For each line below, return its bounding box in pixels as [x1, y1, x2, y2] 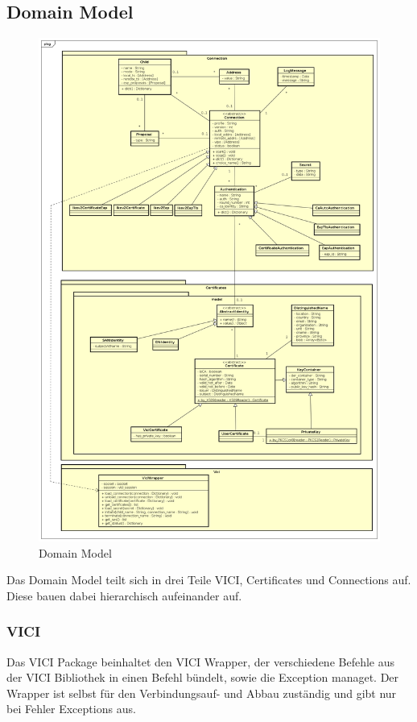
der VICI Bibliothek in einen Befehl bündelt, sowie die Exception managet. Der [6, 669, 399, 686]
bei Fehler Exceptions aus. [6, 700, 136, 717]
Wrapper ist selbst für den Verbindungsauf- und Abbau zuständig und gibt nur [6, 684, 397, 701]
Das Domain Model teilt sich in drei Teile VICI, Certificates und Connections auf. [6, 571, 411, 588]
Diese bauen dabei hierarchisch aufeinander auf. [6, 587, 242, 604]
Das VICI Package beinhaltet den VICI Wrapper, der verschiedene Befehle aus [6, 653, 394, 670]
